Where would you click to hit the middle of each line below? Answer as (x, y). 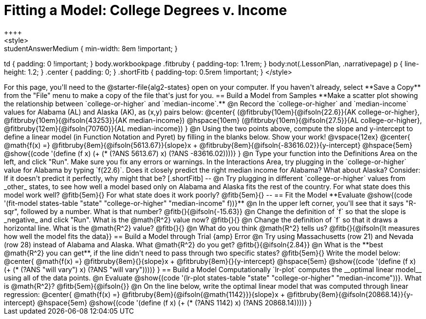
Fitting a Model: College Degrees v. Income (146, 10)
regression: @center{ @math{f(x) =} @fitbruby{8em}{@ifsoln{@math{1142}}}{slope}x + (145, 294)
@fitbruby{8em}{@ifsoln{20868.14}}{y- (350, 294)
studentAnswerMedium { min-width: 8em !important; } (91, 48)
